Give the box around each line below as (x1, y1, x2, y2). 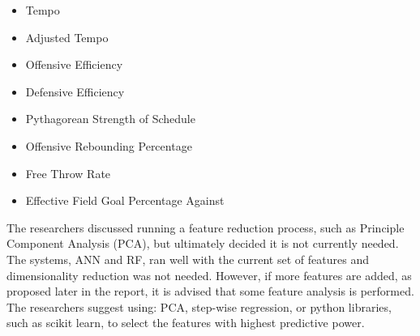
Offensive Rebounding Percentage (25, 137, 192, 154)
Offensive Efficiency (25, 56, 123, 73)
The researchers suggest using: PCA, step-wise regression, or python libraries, (6, 298, 392, 315)
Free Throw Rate (25, 164, 111, 181)
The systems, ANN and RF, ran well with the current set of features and (6, 250, 369, 267)
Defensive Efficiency (25, 83, 125, 100)
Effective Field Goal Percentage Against (25, 192, 225, 209)
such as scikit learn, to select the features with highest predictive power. (6, 314, 365, 331)
